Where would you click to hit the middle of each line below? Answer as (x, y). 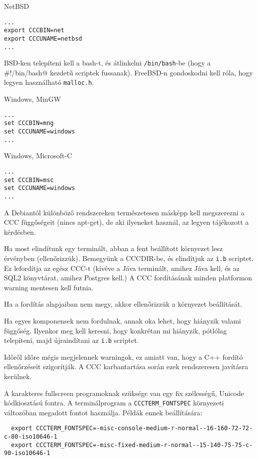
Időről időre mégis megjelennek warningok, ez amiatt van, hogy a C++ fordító (124, 357)
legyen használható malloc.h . (49, 82)
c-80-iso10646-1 (31, 437)
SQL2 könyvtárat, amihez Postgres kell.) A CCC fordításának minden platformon (128, 278)
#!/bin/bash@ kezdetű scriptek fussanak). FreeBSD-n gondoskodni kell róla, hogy (128, 72)
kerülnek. (18, 376)
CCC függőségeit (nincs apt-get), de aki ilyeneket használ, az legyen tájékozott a (127, 222)
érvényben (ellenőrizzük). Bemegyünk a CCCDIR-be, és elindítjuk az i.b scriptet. (129, 258)
